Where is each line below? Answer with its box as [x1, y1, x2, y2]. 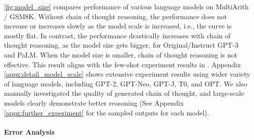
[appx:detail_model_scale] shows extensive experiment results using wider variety [4, 69, 251, 79]
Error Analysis [4, 126, 55, 137]
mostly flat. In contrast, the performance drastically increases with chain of [4, 30, 231, 40]
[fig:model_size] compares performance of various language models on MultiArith [4, 1, 249, 11]
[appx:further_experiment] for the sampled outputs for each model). [4, 107, 209, 117]
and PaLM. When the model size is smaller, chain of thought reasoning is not [4, 49, 237, 59]
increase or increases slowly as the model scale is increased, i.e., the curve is [4, 21, 232, 31]
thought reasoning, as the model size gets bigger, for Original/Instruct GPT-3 [4, 40, 238, 50]
